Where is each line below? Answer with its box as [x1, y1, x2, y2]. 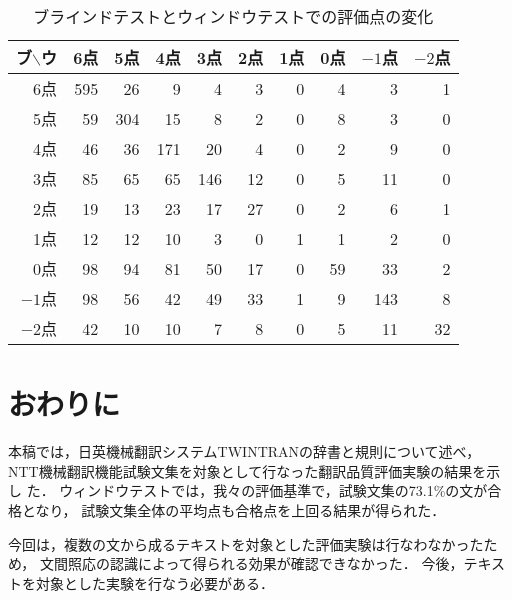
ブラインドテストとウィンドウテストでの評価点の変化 [33, 5, 434, 28]
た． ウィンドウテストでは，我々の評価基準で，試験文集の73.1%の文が [26, 480, 488, 501]
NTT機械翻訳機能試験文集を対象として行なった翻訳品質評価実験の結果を [8, 460, 487, 481]
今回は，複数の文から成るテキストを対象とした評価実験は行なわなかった [8, 533, 484, 554]
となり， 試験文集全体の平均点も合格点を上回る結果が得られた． [21, 499, 446, 520]
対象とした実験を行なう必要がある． [35, 572, 274, 593]
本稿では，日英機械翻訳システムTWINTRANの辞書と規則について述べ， [8, 441, 481, 462]
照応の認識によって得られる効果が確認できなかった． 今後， [67, 553, 464, 574]
